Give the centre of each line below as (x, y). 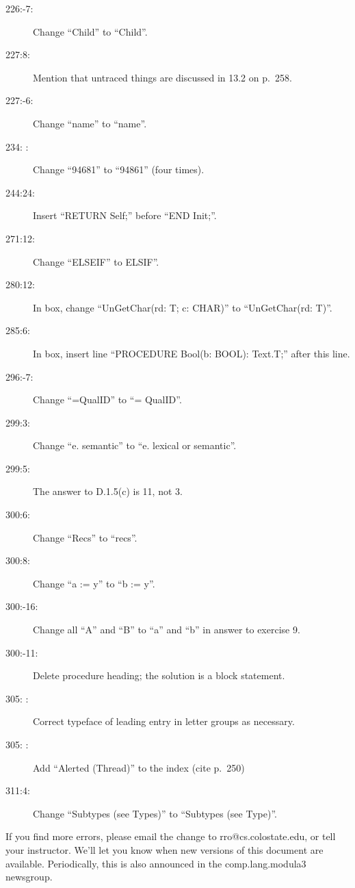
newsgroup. (29, 877)
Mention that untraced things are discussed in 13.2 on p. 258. (162, 77)
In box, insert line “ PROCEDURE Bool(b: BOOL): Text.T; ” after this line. (192, 353)
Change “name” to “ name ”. (90, 123)
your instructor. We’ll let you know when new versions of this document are (165, 849)
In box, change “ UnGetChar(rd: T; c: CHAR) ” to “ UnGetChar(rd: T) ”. (183, 307)
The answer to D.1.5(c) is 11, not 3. (108, 491)
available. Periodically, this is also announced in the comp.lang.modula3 (156, 863)
